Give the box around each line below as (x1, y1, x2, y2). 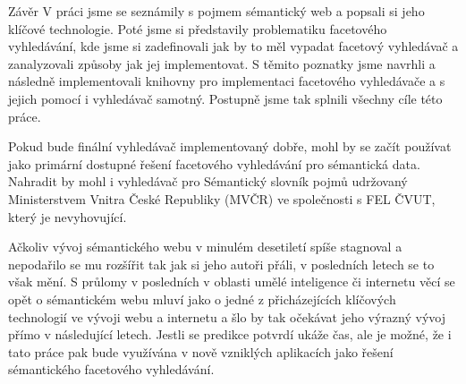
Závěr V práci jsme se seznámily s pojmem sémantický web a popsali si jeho (8, 2, 425, 20)
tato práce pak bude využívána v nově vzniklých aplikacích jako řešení (8, 342, 394, 361)
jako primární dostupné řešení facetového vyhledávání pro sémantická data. (8, 154, 420, 173)
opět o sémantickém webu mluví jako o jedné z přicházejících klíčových (8, 289, 396, 308)
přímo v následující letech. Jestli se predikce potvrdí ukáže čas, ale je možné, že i (8, 325, 452, 344)
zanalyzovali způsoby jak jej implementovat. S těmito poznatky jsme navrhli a (8, 54, 436, 73)
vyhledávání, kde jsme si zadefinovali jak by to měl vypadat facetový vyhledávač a (8, 37, 459, 55)
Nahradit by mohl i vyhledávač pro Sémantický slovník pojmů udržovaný (8, 172, 408, 191)
